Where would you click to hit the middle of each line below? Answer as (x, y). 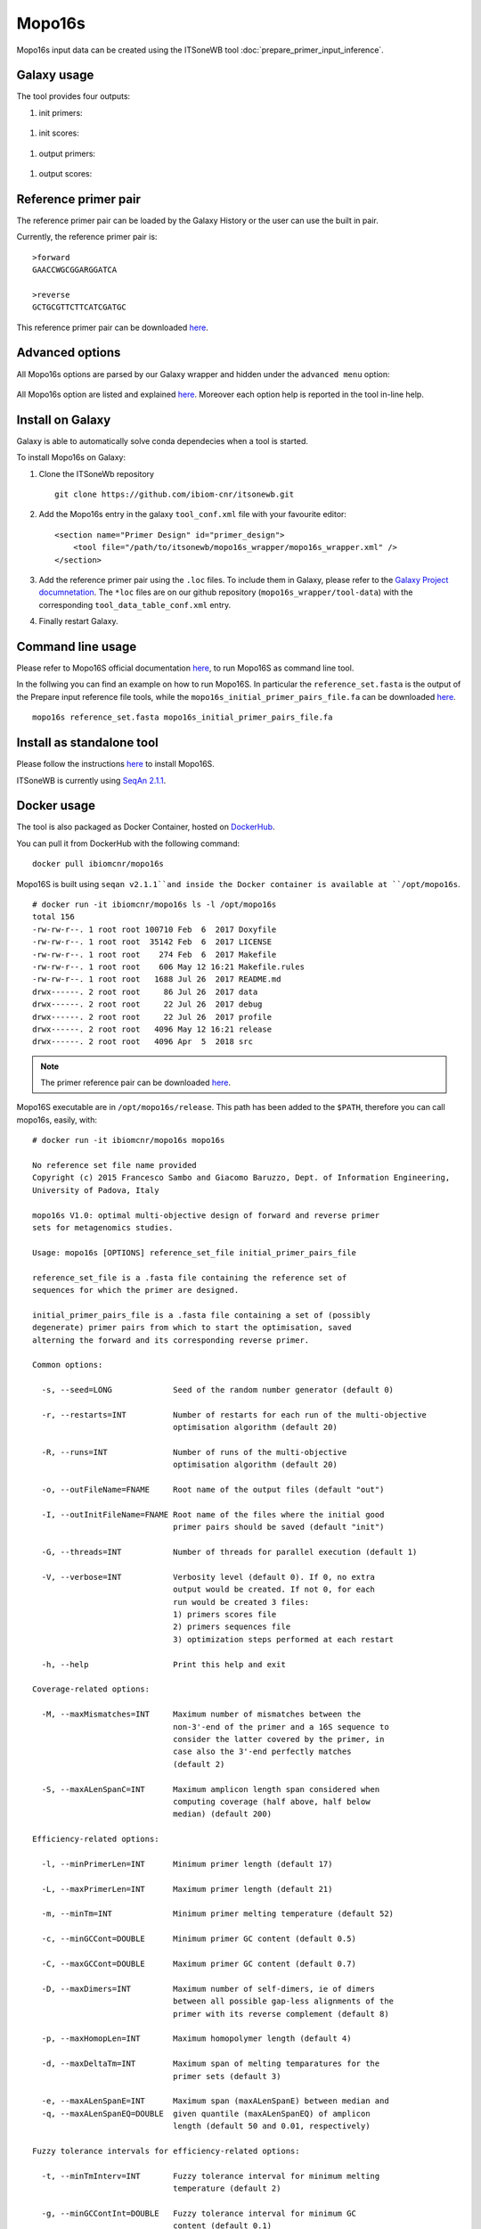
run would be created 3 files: (241, 1602)
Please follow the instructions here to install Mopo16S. (116, 764)
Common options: (68, 1365)
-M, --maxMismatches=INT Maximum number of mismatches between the (201, 1715)
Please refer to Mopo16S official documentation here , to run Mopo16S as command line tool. (185, 668)
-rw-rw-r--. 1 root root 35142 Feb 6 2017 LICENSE (152, 942)
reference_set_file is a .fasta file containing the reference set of (190, 1278)
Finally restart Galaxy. (79, 621)
